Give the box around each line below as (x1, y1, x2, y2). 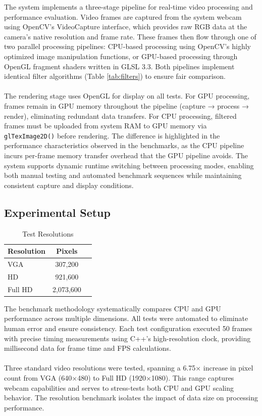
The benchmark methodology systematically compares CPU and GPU (4, 303, 221, 313)
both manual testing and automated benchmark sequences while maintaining (4, 170, 242, 180)
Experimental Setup (4, 204, 111, 220)
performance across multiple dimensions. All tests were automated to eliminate (4, 313, 248, 323)
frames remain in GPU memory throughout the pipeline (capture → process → (4, 100, 249, 111)
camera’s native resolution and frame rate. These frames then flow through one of (4, 31, 256, 41)
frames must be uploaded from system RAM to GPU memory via (4, 120, 207, 131)
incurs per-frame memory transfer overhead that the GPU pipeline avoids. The (4, 150, 248, 160)
